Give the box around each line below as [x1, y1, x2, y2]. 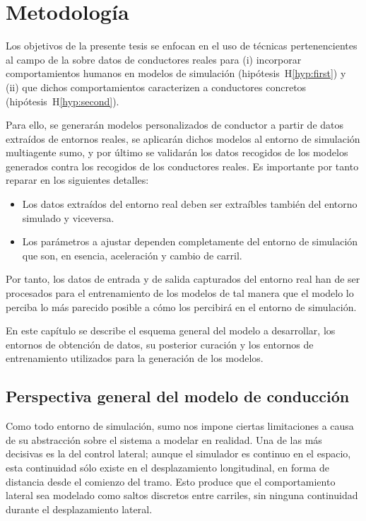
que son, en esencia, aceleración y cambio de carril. [22, 247, 242, 262]
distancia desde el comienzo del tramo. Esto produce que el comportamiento [6, 474, 336, 488]
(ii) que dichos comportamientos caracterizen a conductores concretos [6, 79, 307, 94]
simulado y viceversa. [22, 210, 114, 225]
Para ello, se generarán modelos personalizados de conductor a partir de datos [6, 117, 344, 132]
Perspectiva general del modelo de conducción [6, 385, 350, 407]
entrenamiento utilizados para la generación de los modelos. [6, 351, 264, 365]
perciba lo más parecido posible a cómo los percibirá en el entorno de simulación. [6, 299, 357, 314]
